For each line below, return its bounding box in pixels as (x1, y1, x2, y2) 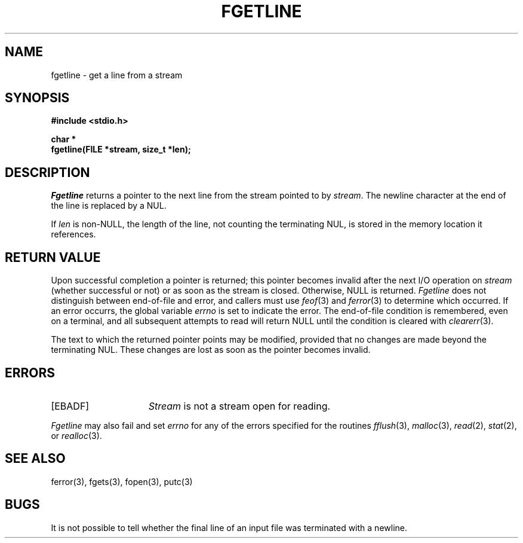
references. (51, 229, 96, 240)
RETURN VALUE (5, 249, 101, 265)
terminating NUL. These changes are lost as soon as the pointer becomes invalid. (51, 344, 371, 355)
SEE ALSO (5, 451, 66, 466)
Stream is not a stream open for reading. (148, 399, 331, 412)
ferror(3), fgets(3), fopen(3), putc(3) (51, 476, 193, 487)
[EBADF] (51, 399, 90, 412)
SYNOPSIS (5, 90, 70, 106)
